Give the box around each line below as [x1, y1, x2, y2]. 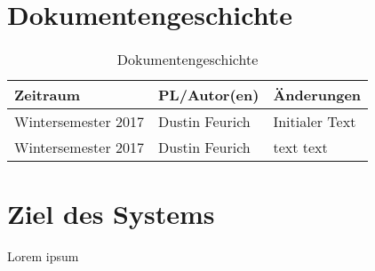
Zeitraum [14, 84, 81, 106]
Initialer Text [273, 111, 356, 132]
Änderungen [273, 84, 362, 106]
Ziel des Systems [7, 195, 215, 232]
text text [273, 137, 328, 158]
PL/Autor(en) [158, 84, 259, 106]
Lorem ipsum [7, 247, 79, 266]
